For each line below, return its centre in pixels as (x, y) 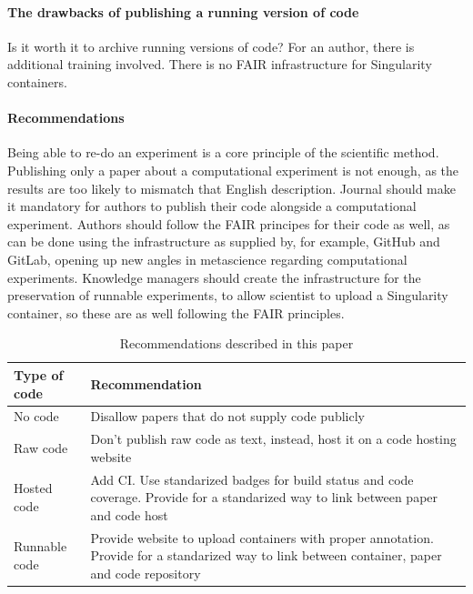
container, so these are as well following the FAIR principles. (176, 312)
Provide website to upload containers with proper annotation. (262, 537)
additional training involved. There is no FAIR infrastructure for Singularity (220, 64)
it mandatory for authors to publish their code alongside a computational (212, 206)
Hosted (33, 488)
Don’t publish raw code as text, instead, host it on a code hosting (273, 439)
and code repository (146, 573)
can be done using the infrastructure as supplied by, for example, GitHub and (224, 242)
